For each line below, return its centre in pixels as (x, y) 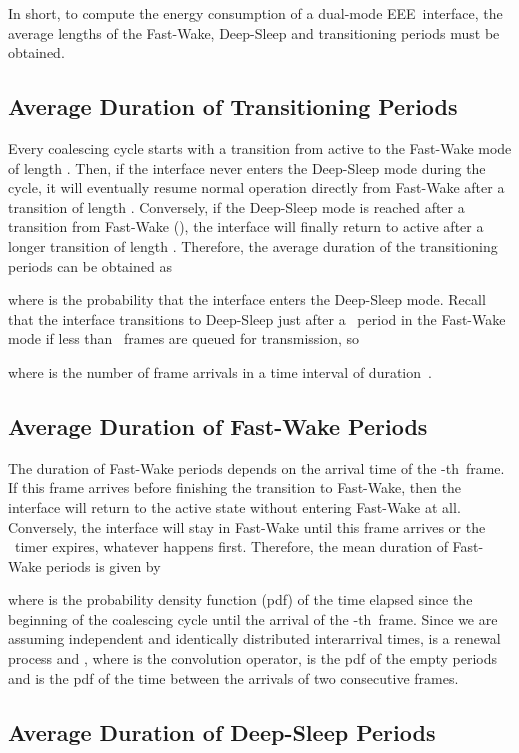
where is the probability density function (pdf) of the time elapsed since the (240, 599)
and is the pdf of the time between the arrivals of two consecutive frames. (233, 677)
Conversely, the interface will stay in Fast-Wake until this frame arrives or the (247, 526)
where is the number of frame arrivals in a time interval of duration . (220, 371)
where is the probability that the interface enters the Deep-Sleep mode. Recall (247, 299)
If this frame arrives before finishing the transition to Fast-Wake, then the (235, 487)
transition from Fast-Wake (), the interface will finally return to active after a (246, 226)
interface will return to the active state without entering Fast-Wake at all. (234, 506)
